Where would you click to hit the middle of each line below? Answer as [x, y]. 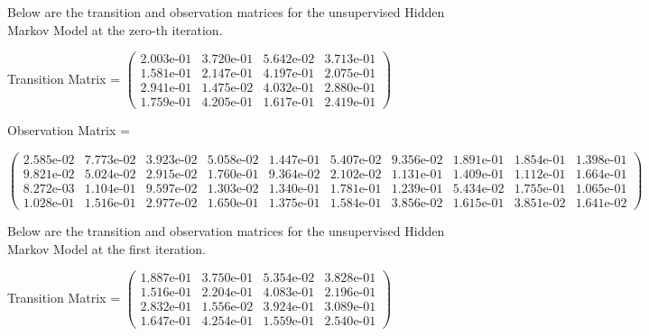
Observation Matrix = [69, 130]
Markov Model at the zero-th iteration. [115, 29]
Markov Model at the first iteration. [107, 248]
